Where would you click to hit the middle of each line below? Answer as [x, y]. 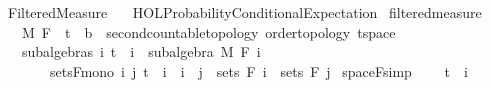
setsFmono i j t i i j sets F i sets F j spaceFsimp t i [258, 70]
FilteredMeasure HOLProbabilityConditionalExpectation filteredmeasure [244, 12]
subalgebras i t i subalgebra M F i [141, 51]
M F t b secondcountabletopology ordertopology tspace [208, 31]
